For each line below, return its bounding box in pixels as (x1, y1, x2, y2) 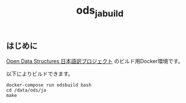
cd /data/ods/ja (6, 88, 46, 93)
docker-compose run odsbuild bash (6, 82, 92, 88)
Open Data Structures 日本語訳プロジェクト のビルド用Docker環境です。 (6, 58, 184, 65)
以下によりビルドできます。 (6, 70, 74, 77)
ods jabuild (76, 4, 124, 19)
